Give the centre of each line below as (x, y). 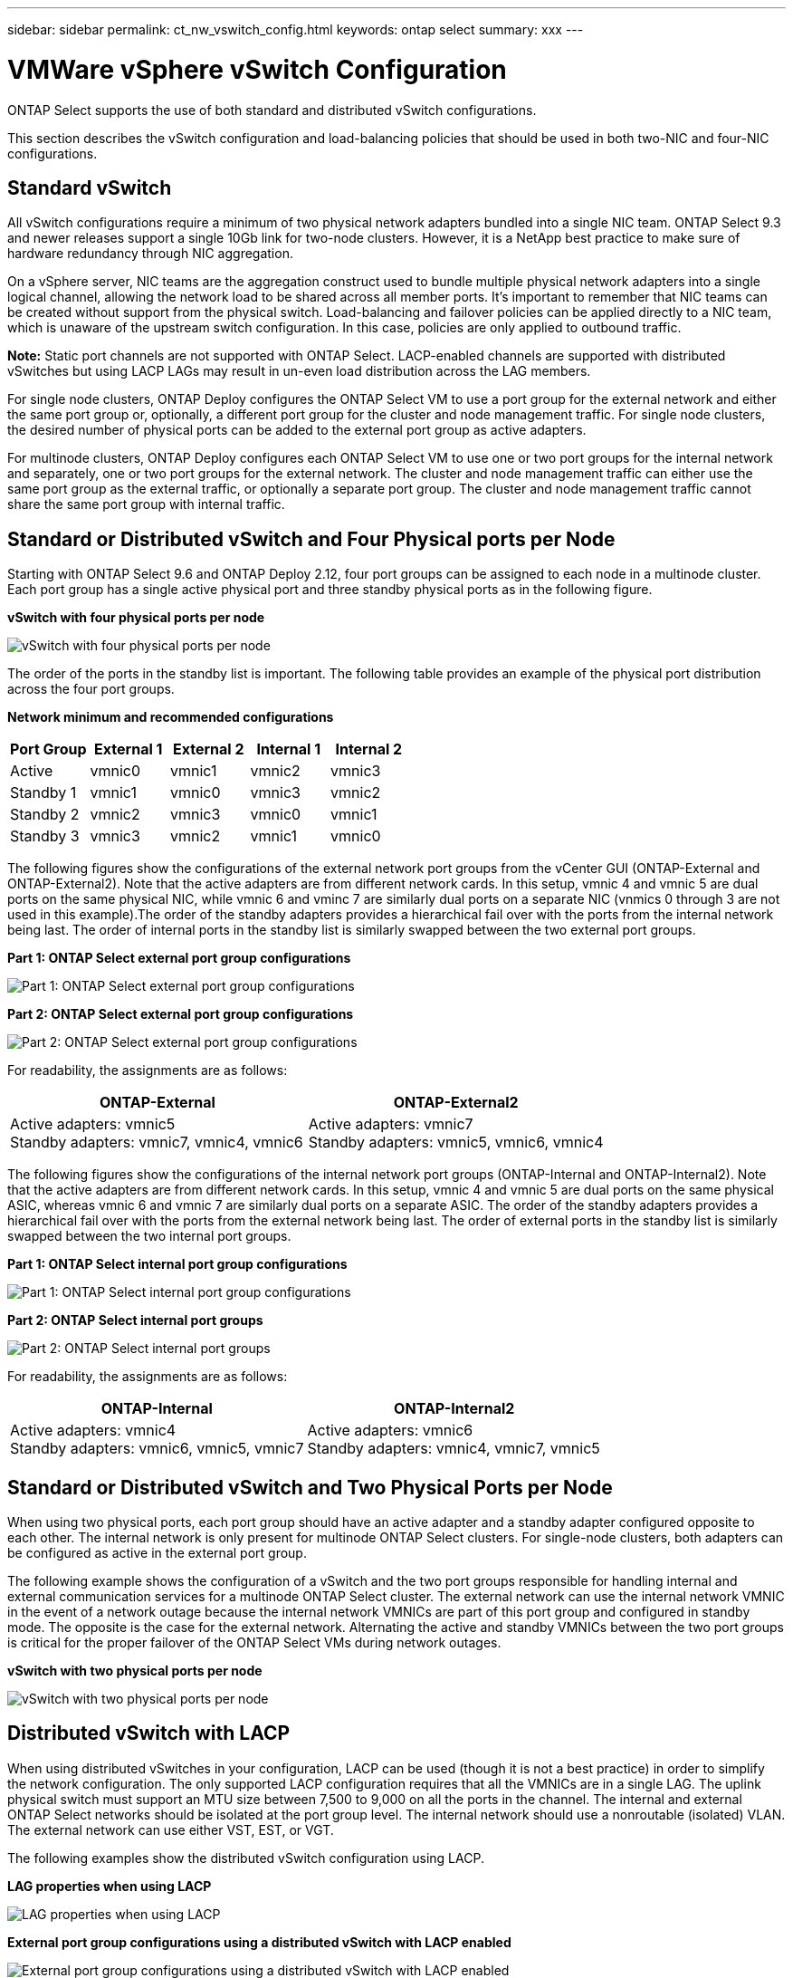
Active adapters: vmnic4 (93, 1431)
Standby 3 (45, 836)
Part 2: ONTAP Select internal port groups (135, 1320)
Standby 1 (43, 793)
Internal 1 (289, 749)
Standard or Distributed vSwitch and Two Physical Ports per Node (310, 1487)
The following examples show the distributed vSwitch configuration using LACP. (246, 1858)
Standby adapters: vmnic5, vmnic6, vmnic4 (456, 1143)
